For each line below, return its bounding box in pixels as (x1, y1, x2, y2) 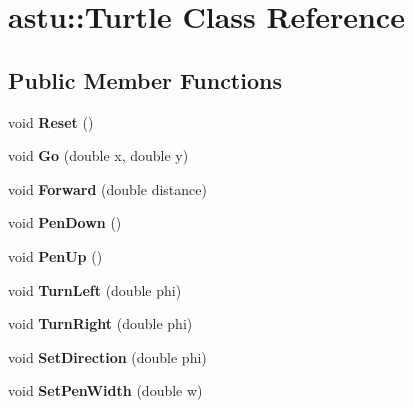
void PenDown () (8, 212, 122, 233)
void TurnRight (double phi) (8, 313, 193, 334)
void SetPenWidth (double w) (8, 380, 203, 401)
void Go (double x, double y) (8, 145, 189, 166)
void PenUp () (8, 245, 103, 266)
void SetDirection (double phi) (8, 346, 207, 367)
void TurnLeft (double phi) (8, 279, 182, 300)
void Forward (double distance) (8, 178, 207, 199)
